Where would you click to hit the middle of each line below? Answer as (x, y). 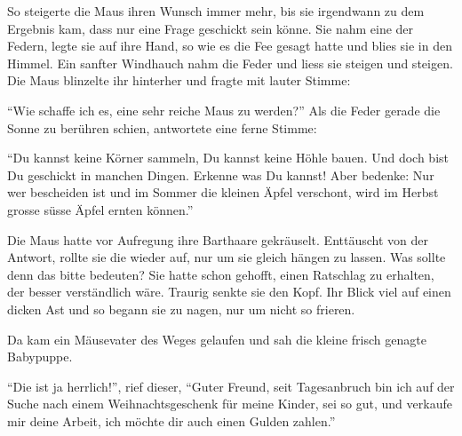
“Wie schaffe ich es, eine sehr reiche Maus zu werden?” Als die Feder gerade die (224, 110)
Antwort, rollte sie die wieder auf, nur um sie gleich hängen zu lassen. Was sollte (227, 257)
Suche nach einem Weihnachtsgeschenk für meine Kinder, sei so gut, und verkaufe (230, 404)
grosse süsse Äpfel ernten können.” (100, 209)
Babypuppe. (40, 357)
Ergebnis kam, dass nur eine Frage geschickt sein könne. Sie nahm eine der (211, 28)
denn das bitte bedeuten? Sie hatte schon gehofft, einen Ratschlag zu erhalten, (221, 274)
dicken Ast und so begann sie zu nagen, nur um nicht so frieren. (181, 309)
